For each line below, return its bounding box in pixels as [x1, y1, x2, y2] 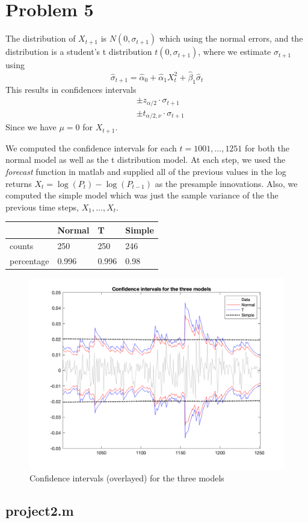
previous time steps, [5, 200, 79, 213]
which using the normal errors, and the [159, 32, 303, 45]
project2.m [5, 501, 74, 519]
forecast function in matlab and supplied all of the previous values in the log [5, 165, 286, 177]
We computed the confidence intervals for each [5, 141, 177, 154]
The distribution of [5, 32, 76, 45]
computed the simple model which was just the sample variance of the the [5, 189, 279, 201]
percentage [10, 254, 49, 267]
